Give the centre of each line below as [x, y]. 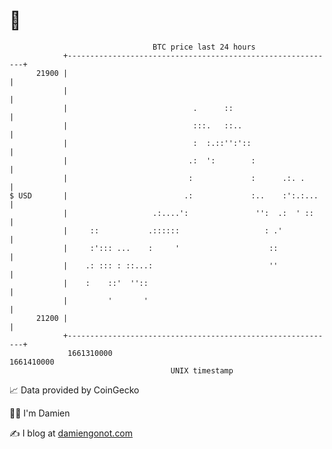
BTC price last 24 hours [204, 47]
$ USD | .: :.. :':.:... [164, 195]
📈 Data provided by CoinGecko [74, 390]
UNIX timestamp [202, 370]
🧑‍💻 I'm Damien [40, 413]
